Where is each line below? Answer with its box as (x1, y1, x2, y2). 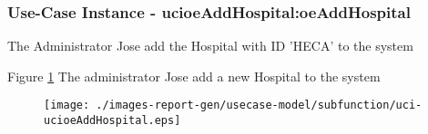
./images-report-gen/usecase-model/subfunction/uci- (96, 99, 423, 112)
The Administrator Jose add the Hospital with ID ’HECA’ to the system (7, 36, 413, 55)
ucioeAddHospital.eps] (44, 114, 181, 128)
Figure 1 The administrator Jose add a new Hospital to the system (7, 66, 381, 85)
